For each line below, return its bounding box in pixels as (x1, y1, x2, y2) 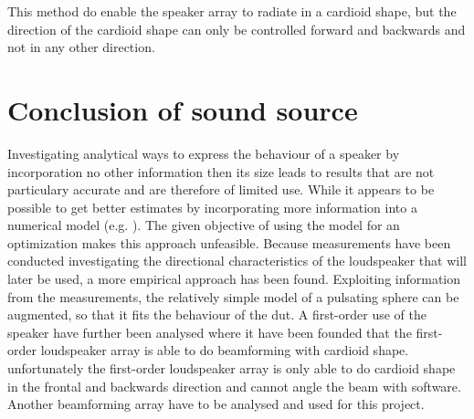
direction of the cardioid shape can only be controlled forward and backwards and (7, 19, 466, 38)
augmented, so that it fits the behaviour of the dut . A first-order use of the (7, 305, 427, 324)
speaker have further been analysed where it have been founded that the (7, 322, 412, 341)
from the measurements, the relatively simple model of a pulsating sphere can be (7, 287, 459, 306)
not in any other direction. (7, 37, 155, 57)
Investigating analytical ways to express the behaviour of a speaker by (7, 143, 400, 162)
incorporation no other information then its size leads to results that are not (7, 162, 435, 181)
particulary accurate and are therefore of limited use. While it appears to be (7, 180, 435, 199)
